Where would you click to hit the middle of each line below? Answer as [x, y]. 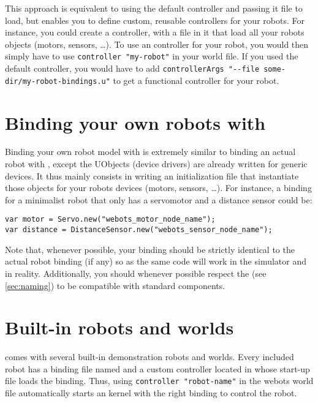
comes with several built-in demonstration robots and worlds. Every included [150, 357]
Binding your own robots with [135, 122]
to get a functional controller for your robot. [196, 80]
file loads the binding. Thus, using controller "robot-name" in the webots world [159, 381]
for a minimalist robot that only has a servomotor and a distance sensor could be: [159, 199]
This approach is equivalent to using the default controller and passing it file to [154, 8]
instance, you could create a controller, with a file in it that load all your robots [155, 32]
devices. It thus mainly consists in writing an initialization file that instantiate [152, 175]
